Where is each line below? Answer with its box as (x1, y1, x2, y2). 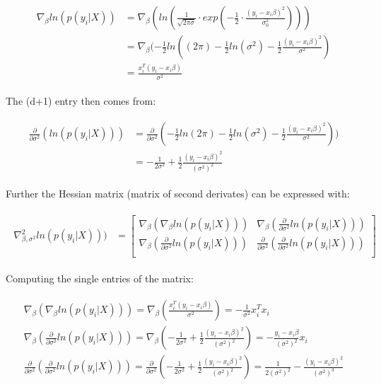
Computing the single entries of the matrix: (6, 270, 194, 285)
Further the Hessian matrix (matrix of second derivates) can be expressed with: (6, 186, 350, 201)
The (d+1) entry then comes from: (6, 93, 156, 108)
